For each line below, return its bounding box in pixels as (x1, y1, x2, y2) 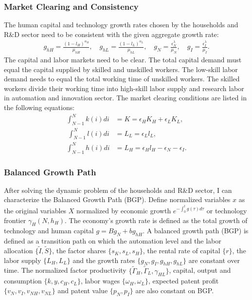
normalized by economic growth (76, 206, 171, 216)
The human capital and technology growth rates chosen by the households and (4, 19, 238, 30)
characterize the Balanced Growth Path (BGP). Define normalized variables (4, 194, 231, 205)
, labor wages (80, 276, 120, 286)
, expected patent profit (148, 276, 219, 286)
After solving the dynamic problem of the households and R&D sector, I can (4, 185, 232, 195)
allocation (4, 245, 33, 256)
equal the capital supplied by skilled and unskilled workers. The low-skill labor (4, 64, 238, 74)
